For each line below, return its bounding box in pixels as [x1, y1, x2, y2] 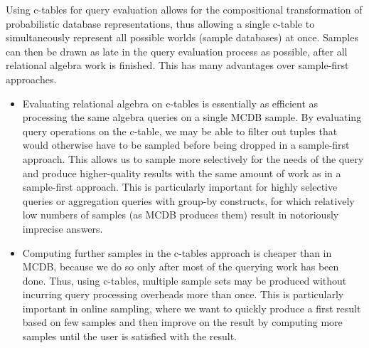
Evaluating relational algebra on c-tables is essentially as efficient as [22, 95, 319, 110]
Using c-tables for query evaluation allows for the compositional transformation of [6, 2, 363, 16]
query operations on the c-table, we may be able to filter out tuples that [22, 123, 338, 138]
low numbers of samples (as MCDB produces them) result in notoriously [22, 207, 339, 222]
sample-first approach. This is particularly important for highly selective [22, 179, 338, 194]
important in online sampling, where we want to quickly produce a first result [22, 300, 361, 315]
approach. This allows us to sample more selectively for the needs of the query [22, 151, 364, 166]
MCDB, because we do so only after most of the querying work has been [22, 259, 339, 274]
